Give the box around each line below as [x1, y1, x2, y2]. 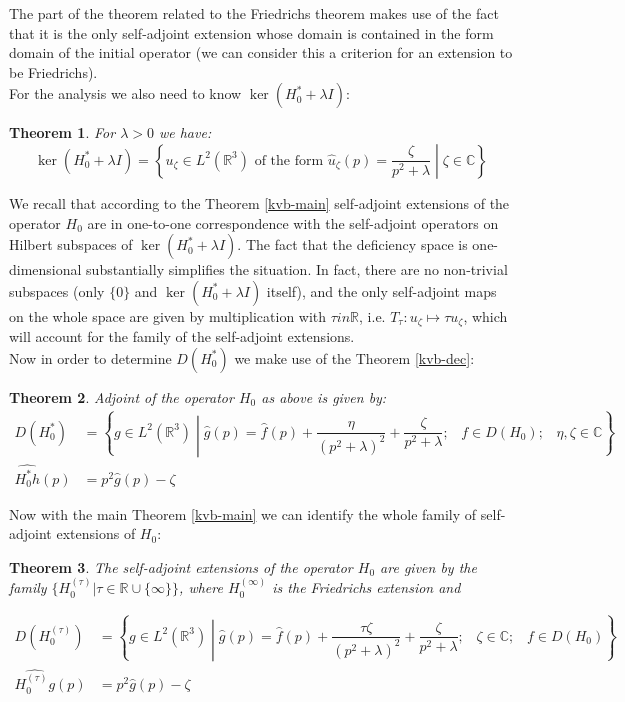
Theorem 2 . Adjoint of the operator [9, 386, 234, 407]
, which [463, 305, 508, 326]
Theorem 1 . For [9, 122, 116, 143]
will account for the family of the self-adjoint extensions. [9, 326, 355, 347]
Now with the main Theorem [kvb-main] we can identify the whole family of [9, 503, 477, 524]
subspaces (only [9, 280, 105, 301]
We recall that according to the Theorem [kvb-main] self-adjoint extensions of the [9, 192, 510, 213]
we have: [158, 122, 212, 143]
